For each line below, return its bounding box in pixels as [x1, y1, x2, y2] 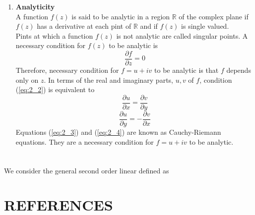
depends [226, 65, 251, 75]
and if [140, 21, 158, 31]
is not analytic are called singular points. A [116, 30, 248, 41]
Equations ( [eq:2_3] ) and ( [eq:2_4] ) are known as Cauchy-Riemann [15, 126, 221, 137]
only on [15, 74, 39, 85]
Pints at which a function [15, 30, 93, 41]
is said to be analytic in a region [71, 11, 170, 21]
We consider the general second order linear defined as [4, 165, 169, 176]
